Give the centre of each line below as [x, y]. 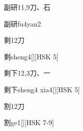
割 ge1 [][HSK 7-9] [29, 122]
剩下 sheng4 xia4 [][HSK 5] [42, 89]
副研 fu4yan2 [22, 23]
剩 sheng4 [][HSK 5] [31, 56]
